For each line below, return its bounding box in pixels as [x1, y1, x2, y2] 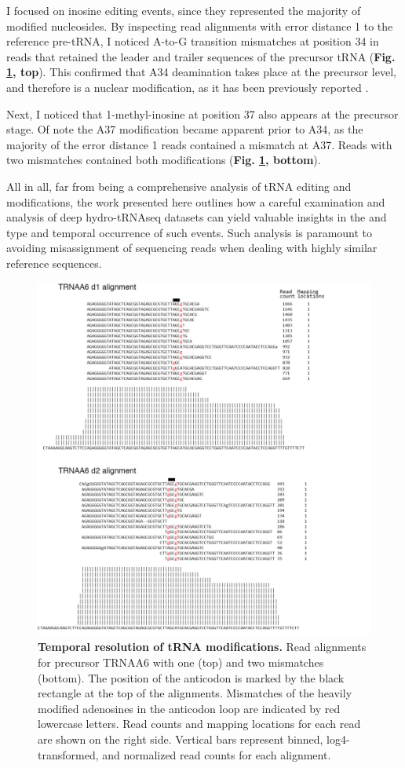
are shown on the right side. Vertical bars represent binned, [38, 731, 323, 748]
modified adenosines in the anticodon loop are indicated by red [38, 700, 341, 716]
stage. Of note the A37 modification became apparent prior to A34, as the [6, 121, 363, 137]
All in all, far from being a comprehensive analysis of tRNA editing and [6, 177, 352, 194]
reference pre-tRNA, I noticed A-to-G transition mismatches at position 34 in [6, 33, 379, 49]
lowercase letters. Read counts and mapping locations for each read [38, 715, 361, 732]
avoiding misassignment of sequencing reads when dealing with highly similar [6, 240, 378, 256]
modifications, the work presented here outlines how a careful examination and [6, 193, 385, 210]
